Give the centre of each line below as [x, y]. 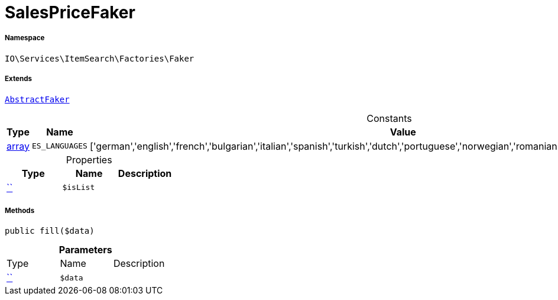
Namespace [25, 38]
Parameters [85, 250]
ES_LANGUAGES [60, 146]
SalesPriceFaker [70, 12]
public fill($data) [50, 231]
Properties [89, 159]
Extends [19, 79]
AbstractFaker [37, 99]
